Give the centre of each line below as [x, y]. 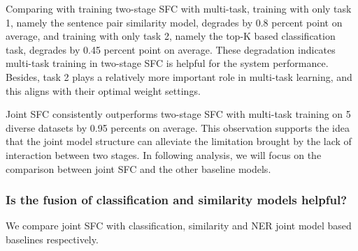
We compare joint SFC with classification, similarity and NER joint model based [179, 226]
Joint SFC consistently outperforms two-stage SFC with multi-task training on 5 [178, 114]
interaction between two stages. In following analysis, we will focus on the [164, 154]
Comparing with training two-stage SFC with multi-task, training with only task [179, 8]
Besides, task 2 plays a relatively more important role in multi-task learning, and [179, 76]
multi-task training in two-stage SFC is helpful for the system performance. [167, 63]
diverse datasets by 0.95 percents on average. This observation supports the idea [178, 127]
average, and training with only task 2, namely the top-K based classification [171, 36]
